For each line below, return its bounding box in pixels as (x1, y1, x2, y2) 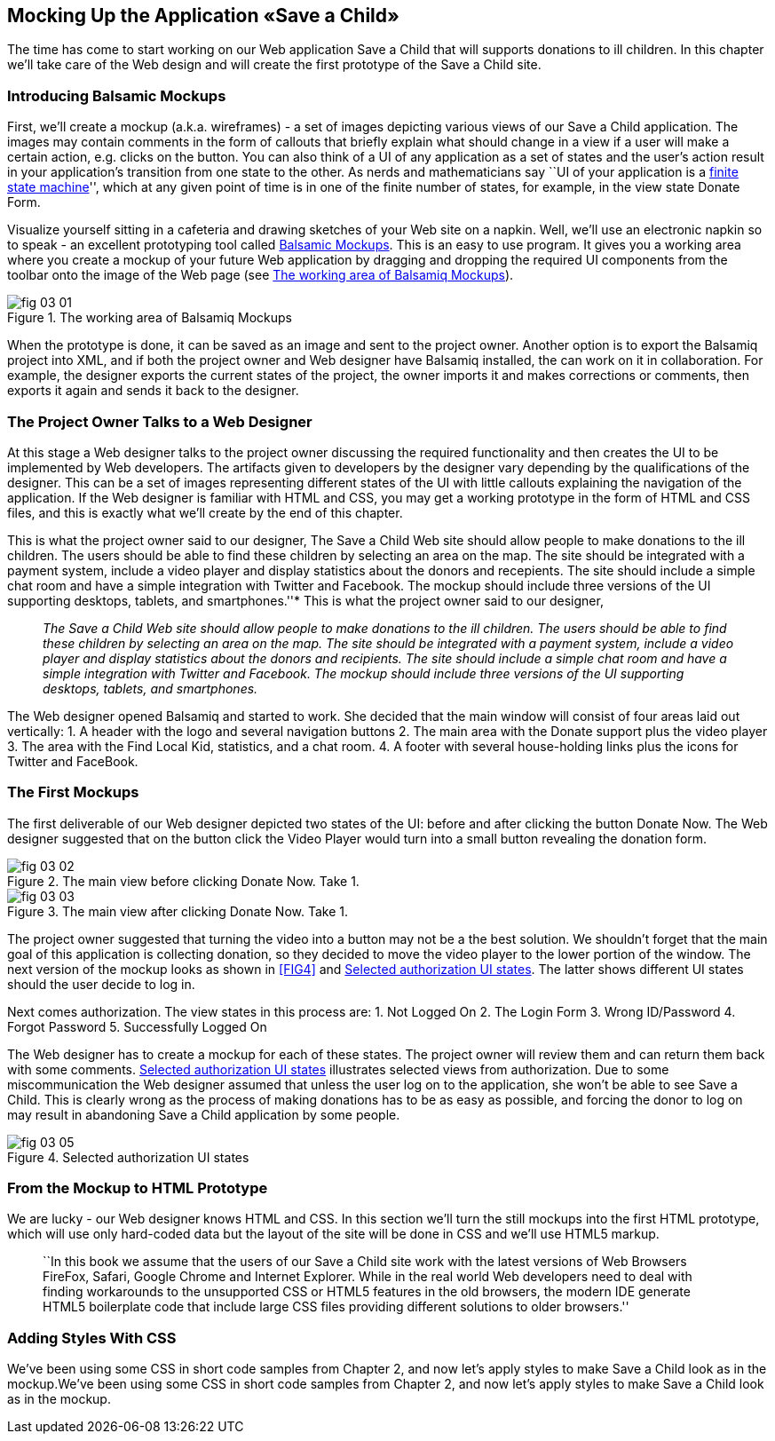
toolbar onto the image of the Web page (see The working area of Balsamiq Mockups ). (7, 267, 514, 283)
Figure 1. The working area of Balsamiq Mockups (7, 310, 292, 326)
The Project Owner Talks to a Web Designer (7, 412, 312, 431)
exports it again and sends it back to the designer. (7, 383, 299, 399)
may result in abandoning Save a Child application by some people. (7, 1106, 400, 1122)
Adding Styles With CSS (7, 1328, 177, 1347)
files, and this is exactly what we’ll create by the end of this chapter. (7, 504, 403, 520)
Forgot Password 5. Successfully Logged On (7, 1018, 267, 1034)
